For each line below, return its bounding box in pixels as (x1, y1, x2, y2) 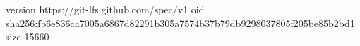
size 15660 (6, 29, 49, 44)
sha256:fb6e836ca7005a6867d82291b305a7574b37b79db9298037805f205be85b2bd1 (6, 15, 355, 30)
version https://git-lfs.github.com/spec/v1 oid (6, 2, 205, 16)
